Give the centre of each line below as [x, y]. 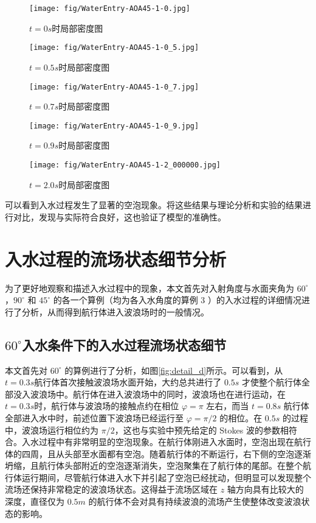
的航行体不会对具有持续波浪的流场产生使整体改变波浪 [195, 501]
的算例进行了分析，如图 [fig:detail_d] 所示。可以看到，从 [174, 370]
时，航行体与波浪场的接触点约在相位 [107, 406]
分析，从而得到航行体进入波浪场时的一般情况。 [115, 311]
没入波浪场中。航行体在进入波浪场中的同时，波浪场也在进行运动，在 [149, 394]
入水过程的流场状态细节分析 [116, 258]
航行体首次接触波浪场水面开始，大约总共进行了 [128, 382]
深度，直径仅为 [35, 501]
